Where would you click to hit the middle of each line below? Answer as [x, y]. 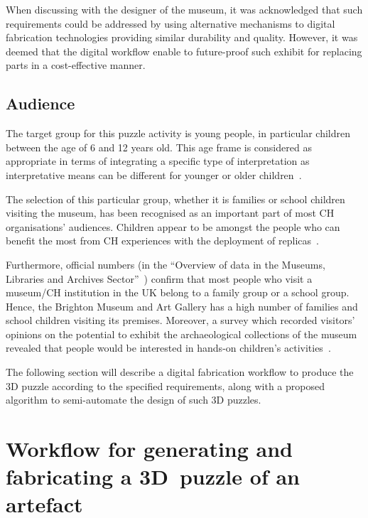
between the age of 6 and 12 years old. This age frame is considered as [159, 147]
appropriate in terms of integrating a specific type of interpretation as [158, 161]
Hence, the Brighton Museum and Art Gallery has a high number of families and [182, 306]
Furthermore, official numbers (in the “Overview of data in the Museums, [166, 264]
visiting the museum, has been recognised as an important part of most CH [170, 213]
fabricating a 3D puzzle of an [153, 476]
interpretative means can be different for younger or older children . [154, 174]
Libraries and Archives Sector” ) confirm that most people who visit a [159, 278]
